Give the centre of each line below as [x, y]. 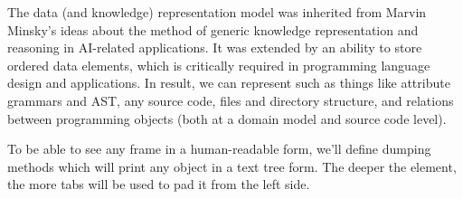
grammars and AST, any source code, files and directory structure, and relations [231, 100]
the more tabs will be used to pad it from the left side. [159, 184]
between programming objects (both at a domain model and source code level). [227, 118]
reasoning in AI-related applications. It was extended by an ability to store [215, 47]
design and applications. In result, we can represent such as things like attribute [229, 83]
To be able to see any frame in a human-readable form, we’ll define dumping [219, 149]
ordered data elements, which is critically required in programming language [219, 65]
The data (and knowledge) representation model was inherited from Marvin [217, 12]
